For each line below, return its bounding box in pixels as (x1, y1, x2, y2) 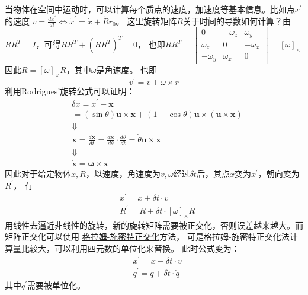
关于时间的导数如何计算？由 (182, 14, 291, 27)
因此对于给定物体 (5, 167, 71, 179)
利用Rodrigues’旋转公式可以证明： (5, 84, 135, 97)
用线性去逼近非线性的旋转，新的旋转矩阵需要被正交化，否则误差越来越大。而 (5, 218, 303, 231)
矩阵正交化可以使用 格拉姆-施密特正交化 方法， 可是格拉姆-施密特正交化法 (5, 230, 290, 243)
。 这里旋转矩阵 (115, 14, 177, 27)
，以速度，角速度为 (85, 167, 161, 179)
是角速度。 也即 (96, 63, 158, 75)
